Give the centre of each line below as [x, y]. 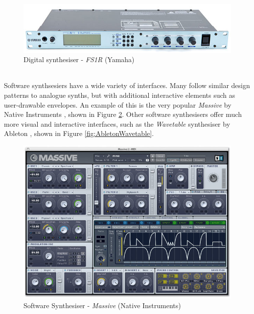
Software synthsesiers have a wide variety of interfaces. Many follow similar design [127, 85]
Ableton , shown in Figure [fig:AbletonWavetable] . [79, 133]
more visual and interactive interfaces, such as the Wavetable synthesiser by [117, 123]
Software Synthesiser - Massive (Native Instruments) [102, 305]
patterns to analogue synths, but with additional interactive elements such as [120, 95]
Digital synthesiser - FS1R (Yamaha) [79, 59]
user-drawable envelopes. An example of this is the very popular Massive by [118, 104]
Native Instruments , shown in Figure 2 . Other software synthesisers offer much [123, 114]
